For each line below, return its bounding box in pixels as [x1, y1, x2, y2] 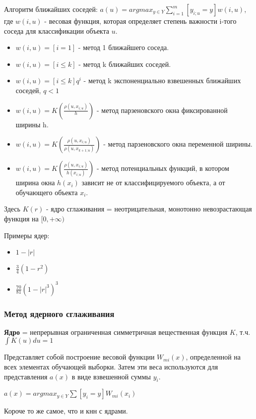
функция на [4, 213, 39, 223]
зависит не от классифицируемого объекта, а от [81, 177, 225, 188]
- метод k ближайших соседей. [78, 58, 171, 69]
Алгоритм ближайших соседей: [4, 4, 98, 14]
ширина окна [15, 177, 55, 188]
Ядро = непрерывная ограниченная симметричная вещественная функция [4, 326, 228, 337]
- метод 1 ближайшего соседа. [78, 42, 169, 52]
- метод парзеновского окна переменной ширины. [103, 139, 253, 149]
